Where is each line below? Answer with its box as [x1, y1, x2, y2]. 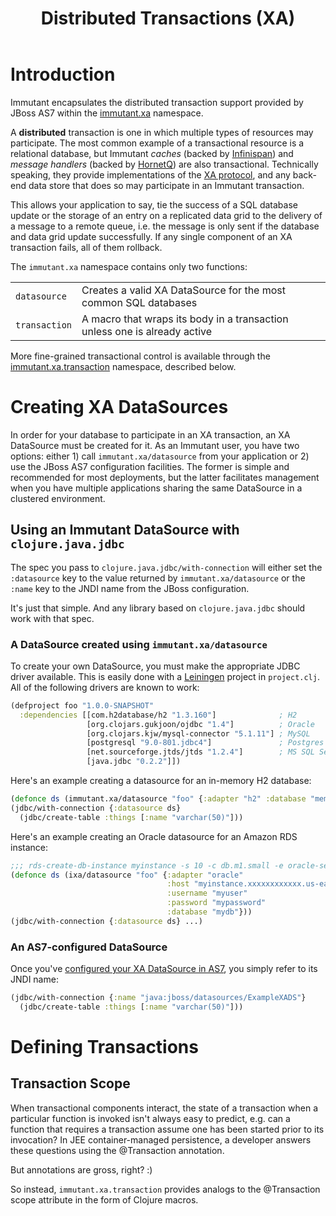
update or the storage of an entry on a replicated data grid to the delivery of [10, 209, 323, 221]
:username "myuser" [166, 888, 248, 899]
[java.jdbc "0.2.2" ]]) [86, 757, 182, 767]
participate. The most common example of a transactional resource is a [10, 137, 305, 149]
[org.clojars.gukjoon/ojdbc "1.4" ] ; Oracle [86, 719, 315, 729]
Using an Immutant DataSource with [10, 522, 240, 539]
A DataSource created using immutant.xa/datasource [10, 637, 268, 651]
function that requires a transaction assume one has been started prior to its [10, 1123, 325, 1135]
